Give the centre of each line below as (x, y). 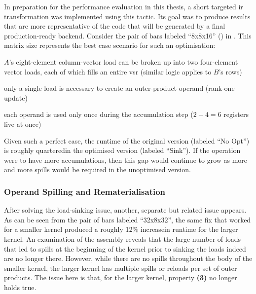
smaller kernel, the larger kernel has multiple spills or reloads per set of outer (121, 268)
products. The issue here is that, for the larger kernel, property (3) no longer (121, 277)
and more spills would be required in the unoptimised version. (97, 169)
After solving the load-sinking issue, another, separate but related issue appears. (125, 210)
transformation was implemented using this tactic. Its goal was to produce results (127, 16)
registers (236, 114)
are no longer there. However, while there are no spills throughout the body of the (128, 258)
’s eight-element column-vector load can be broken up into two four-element (124, 61)
